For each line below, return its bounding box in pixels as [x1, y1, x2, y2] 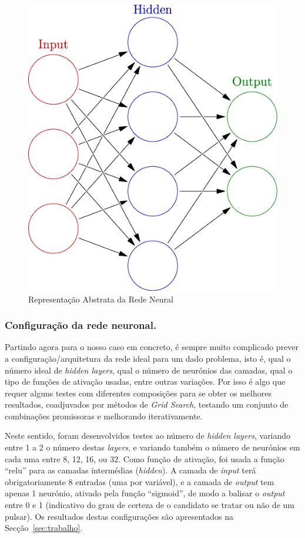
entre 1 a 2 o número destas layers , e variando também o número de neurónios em [5, 441, 300, 453]
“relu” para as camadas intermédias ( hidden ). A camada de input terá [5, 464, 256, 476]
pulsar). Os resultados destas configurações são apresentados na [5, 510, 234, 522]
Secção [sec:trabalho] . [5, 522, 83, 534]
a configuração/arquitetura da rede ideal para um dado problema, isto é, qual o [5, 352, 291, 364]
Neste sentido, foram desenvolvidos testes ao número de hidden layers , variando [5, 429, 291, 442]
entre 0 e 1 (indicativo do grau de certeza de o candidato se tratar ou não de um [5, 499, 294, 511]
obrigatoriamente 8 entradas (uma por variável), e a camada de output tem [5, 475, 274, 487]
